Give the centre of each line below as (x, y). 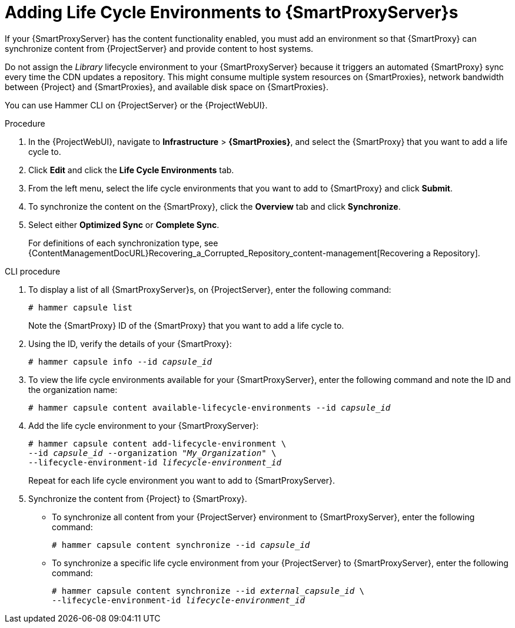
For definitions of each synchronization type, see (123, 243)
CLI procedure (33, 271)
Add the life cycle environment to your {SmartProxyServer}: (144, 425)
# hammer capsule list (81, 307)
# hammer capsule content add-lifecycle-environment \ (157, 443)
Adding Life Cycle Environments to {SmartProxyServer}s (232, 12)
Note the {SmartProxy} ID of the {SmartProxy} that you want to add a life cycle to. (186, 325)
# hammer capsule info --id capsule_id (120, 361)
